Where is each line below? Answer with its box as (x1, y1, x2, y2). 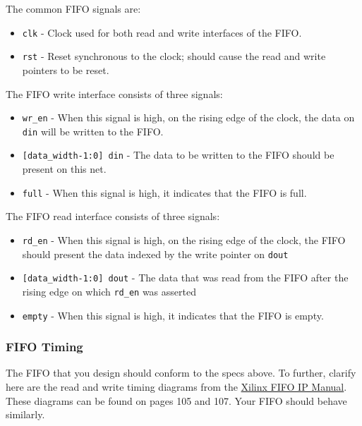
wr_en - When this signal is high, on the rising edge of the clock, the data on (22, 110, 355, 125)
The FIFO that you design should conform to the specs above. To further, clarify (6, 365, 356, 380)
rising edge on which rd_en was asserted (22, 284, 196, 298)
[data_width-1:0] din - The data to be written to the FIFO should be (22, 147, 334, 162)
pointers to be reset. (22, 62, 109, 77)
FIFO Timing (6, 338, 83, 355)
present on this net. (22, 162, 107, 176)
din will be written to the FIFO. (22, 123, 164, 138)
